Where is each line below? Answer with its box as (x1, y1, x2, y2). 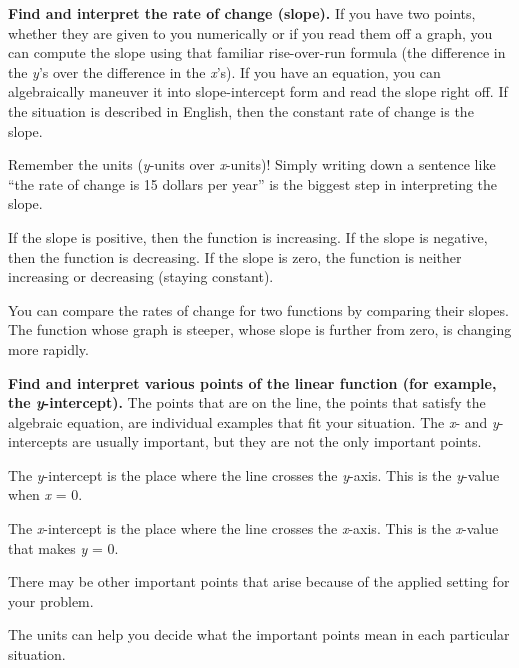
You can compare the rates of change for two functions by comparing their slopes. (8, 299, 509, 320)
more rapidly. (8, 338, 89, 359)
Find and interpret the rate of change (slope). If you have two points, (8, 3, 476, 23)
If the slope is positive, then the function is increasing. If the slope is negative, (8, 226, 488, 247)
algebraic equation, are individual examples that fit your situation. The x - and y (8, 411, 499, 432)
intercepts (8, 431, 68, 452)
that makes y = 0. (8, 537, 119, 558)
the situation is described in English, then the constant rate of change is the (8, 100, 474, 121)
